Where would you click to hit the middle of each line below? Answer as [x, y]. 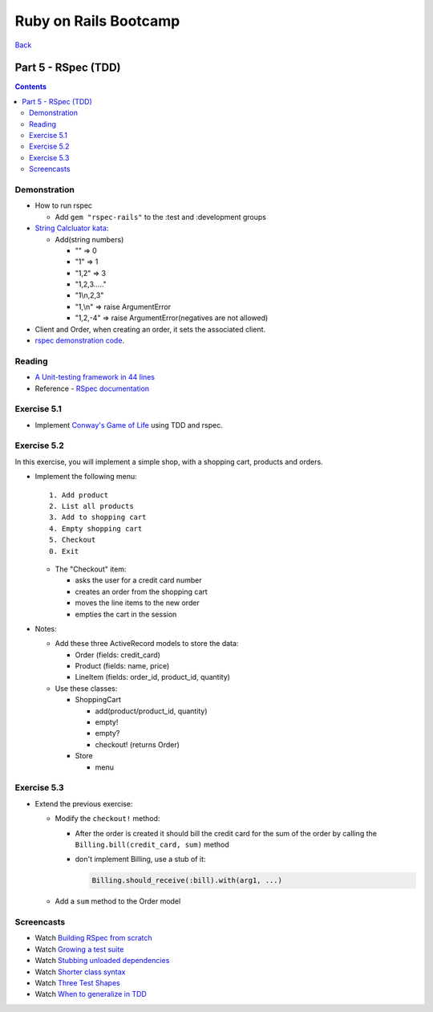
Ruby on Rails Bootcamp [97, 21]
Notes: [46, 628]
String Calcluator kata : [72, 228]
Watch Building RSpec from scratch [93, 938]
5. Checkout [73, 540]
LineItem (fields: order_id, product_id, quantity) [152, 677]
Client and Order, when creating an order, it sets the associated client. [150, 329]
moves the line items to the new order [137, 603]
